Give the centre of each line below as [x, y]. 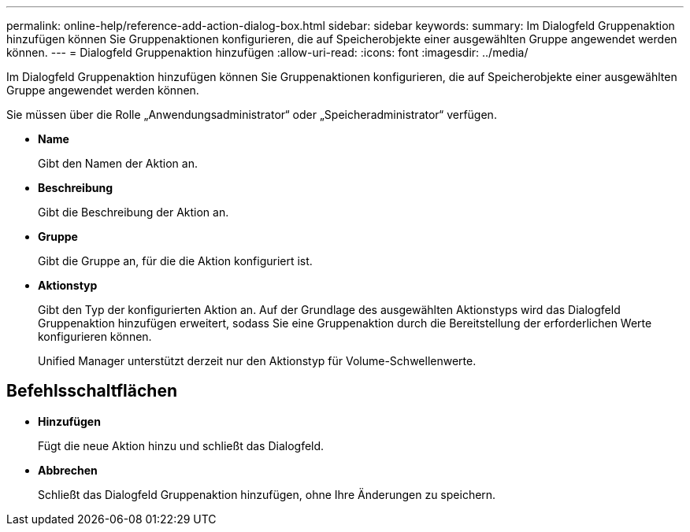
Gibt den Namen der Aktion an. [118, 163]
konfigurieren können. [95, 336]
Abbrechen [68, 470]
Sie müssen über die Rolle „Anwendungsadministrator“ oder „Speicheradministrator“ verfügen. [252, 115]
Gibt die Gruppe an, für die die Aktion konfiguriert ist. [175, 261]
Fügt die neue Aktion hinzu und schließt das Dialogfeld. [181, 445]
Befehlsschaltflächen [92, 391]
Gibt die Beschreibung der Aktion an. [134, 212]
